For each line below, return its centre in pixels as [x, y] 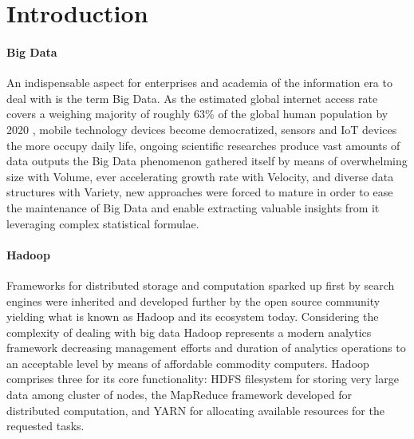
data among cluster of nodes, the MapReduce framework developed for [179, 395]
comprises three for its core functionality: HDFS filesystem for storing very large [203, 379]
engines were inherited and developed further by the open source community [193, 301]
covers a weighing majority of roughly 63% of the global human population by [197, 114]
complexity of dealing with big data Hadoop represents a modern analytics [189, 332]
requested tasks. [45, 426]
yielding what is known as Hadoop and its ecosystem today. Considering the [193, 316]
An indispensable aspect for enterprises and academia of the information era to [199, 83]
